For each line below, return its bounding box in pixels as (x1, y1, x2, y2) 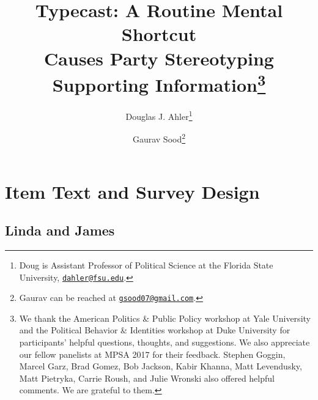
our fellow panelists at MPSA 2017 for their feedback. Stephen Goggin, (19, 347, 286, 360)
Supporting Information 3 (52, 69, 266, 97)
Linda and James (5, 221, 115, 240)
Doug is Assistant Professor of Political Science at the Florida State (19, 258, 273, 271)
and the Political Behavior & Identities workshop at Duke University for (19, 324, 290, 336)
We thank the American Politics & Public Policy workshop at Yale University (19, 311, 311, 324)
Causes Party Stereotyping (44, 45, 274, 70)
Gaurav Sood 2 (132, 131, 186, 145)
